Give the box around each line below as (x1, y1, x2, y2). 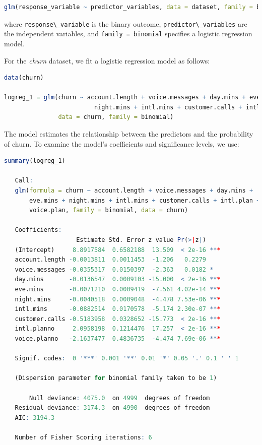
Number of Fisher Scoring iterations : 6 (15, 433, 152, 441)
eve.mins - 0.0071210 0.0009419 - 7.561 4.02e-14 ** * (15, 285, 221, 293)
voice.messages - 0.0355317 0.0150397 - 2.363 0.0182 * (15, 266, 214, 273)
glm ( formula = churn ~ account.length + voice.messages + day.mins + (15, 187, 253, 195)
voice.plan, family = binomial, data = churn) (29, 207, 188, 214)
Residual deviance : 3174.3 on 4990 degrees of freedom (15, 404, 210, 412)
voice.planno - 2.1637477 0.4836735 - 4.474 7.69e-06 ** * (15, 335, 221, 342)
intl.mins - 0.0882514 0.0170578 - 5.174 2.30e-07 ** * (15, 305, 221, 313)
